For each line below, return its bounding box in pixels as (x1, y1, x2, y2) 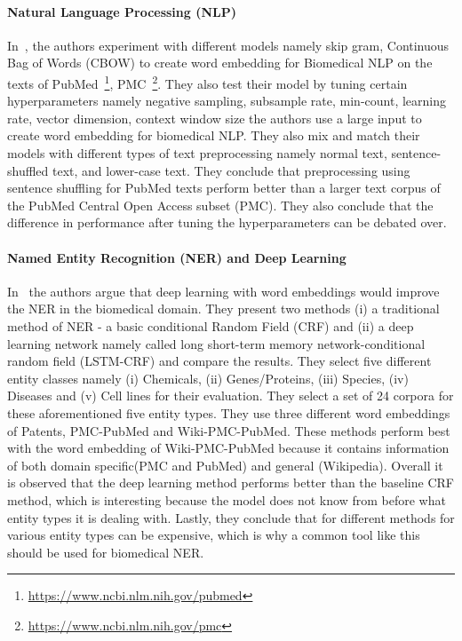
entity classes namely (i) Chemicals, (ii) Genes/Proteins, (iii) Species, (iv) (7, 368, 409, 387)
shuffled (7, 161, 49, 179)
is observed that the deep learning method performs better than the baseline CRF (7, 473, 454, 492)
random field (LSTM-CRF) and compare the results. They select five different (7, 352, 432, 370)
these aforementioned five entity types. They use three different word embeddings (7, 403, 450, 422)
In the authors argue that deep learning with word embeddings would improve (7, 281, 440, 300)
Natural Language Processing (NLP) (7, 2, 237, 20)
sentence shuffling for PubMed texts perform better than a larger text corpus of (7, 178, 441, 197)
